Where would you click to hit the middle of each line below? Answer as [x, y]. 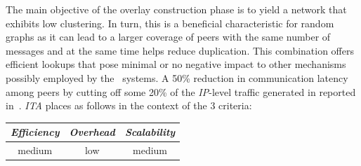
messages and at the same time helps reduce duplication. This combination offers [180, 50]
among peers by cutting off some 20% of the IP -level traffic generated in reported [181, 91]
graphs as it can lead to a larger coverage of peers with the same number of [168, 37]
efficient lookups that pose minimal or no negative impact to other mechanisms [176, 64]
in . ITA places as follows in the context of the [106, 105]
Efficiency [35, 132]
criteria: [235, 105]
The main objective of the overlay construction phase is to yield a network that [176, 9]
